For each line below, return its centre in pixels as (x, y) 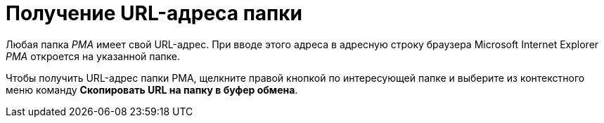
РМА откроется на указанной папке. (93, 56)
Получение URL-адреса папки (154, 13)
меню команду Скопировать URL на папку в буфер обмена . (152, 89)
